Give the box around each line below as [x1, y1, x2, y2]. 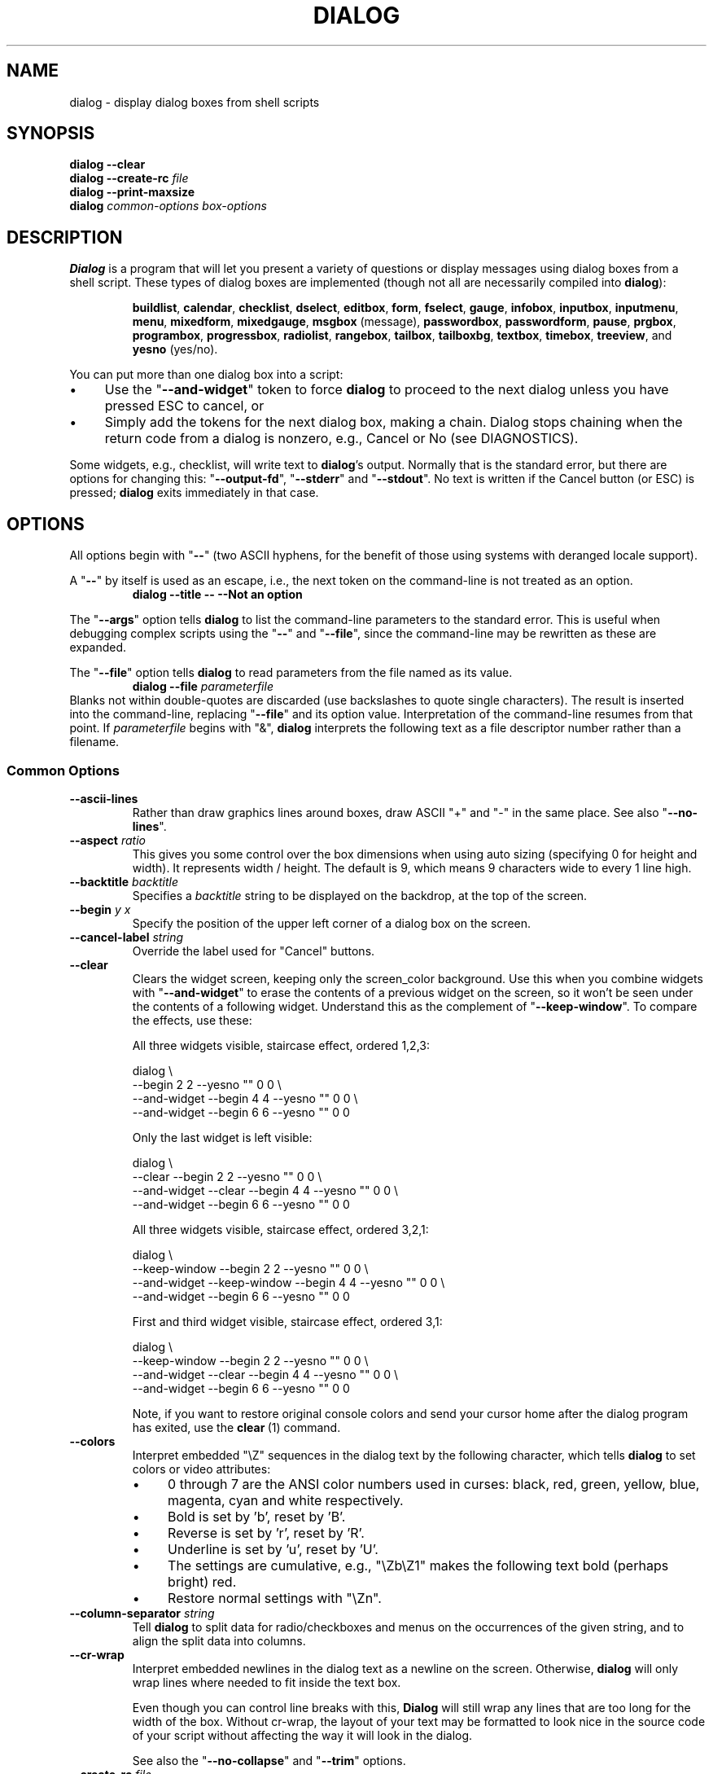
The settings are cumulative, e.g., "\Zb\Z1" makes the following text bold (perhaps [168, 1557, 669, 1574]
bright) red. [168, 1573, 237, 1590]
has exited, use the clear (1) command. [132, 1420, 341, 1434]
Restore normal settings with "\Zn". [168, 1589, 382, 1606]
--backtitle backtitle [69, 874, 178, 889]
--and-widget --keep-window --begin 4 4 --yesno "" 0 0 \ [132, 1275, 445, 1289]
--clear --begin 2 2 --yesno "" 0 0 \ [132, 1169, 322, 1183]
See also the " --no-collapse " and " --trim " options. [132, 1753, 406, 1767]
